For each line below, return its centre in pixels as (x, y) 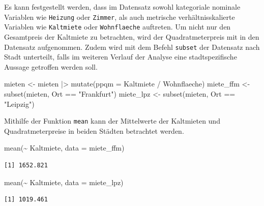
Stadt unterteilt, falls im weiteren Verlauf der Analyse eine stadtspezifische (121, 57)
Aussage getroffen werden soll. (51, 66)
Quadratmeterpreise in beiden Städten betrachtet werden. (94, 130)
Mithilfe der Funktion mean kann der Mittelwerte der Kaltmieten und (112, 121)
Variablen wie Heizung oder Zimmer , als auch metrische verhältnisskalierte (120, 17)
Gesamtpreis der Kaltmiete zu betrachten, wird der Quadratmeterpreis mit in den (132, 36)
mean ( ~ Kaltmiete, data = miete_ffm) (64, 148)
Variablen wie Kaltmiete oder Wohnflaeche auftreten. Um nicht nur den (118, 27)
